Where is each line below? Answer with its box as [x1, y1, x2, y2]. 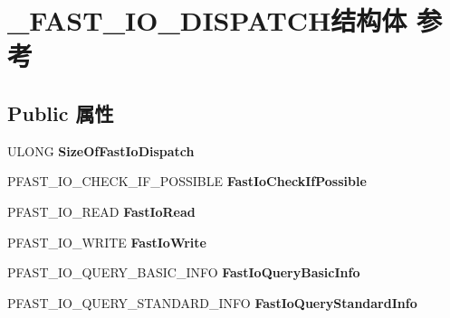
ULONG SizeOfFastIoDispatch [7, 141, 195, 160]
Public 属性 [7, 98, 114, 126]
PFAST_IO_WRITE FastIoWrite [7, 232, 206, 251]
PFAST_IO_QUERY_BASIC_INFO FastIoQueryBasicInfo [7, 263, 360, 282]
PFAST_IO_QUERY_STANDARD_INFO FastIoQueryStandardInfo [7, 293, 417, 312]
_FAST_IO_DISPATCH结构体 [7, 2, 407, 39]
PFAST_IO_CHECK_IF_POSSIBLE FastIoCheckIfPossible [7, 172, 367, 191]
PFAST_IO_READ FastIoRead [7, 201, 196, 220]
